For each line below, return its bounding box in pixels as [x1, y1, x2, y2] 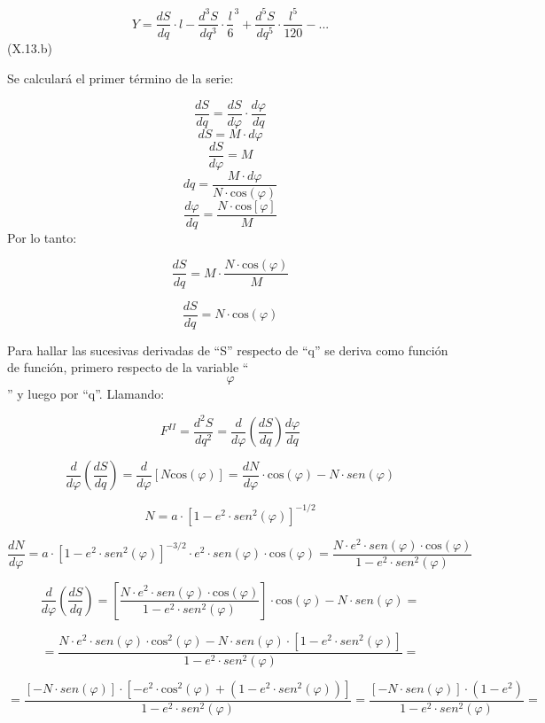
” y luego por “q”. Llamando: [7, 384, 165, 402]
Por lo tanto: [7, 228, 77, 246]
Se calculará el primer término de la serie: [7, 69, 234, 88]
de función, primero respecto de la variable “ [7, 358, 249, 377]
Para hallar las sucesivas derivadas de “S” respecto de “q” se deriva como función [7, 340, 448, 359]
